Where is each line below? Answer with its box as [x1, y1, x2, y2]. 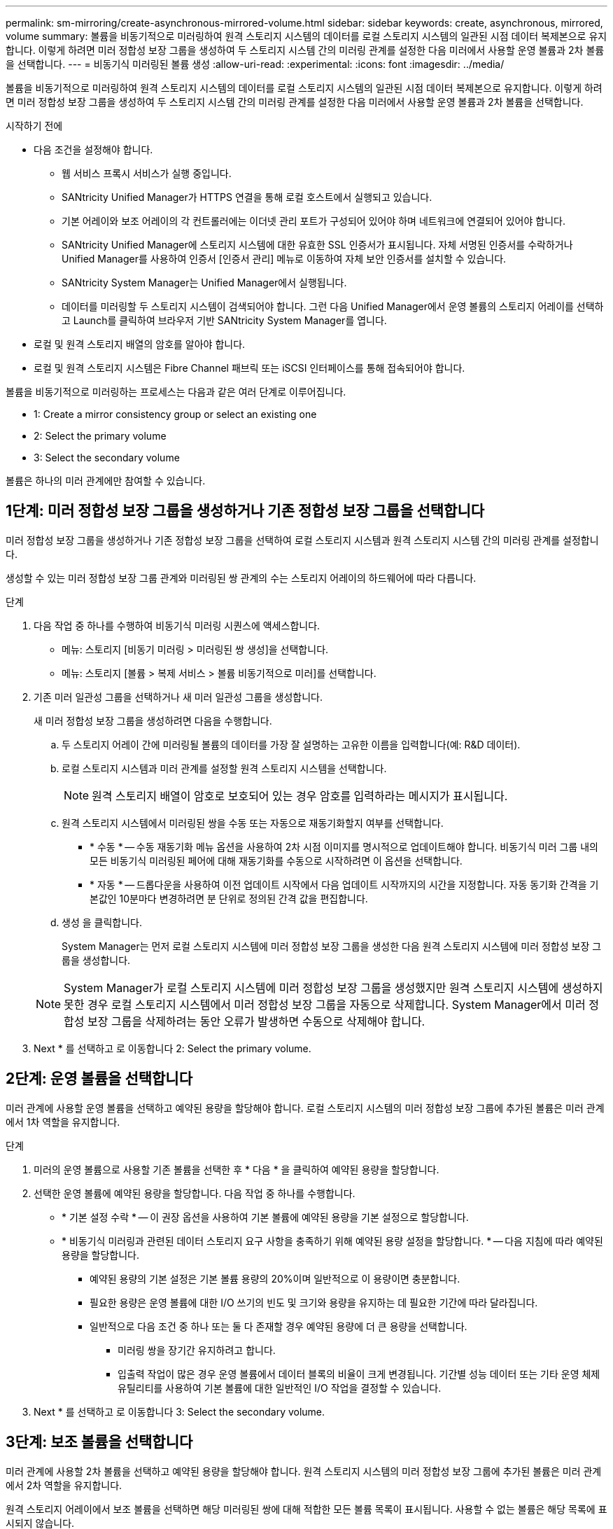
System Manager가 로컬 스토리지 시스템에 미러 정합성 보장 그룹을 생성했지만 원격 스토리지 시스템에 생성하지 [64, 980, 603, 995]
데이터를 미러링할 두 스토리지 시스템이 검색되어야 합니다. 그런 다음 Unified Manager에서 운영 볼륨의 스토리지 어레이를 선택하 [62, 300, 604, 312]
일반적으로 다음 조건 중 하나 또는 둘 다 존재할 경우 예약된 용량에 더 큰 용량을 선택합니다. [90, 1320, 467, 1332]
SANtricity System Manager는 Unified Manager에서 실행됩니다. [62, 277, 347, 288]
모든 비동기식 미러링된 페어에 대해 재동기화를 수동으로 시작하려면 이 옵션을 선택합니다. [90, 854, 463, 867]
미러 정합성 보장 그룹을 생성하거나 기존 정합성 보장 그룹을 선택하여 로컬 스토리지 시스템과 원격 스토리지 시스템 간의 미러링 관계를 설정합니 [6, 533, 599, 546]
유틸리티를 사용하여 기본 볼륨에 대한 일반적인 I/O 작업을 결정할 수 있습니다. [118, 1381, 442, 1394]
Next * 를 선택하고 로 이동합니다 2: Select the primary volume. [34, 1042, 311, 1054]
